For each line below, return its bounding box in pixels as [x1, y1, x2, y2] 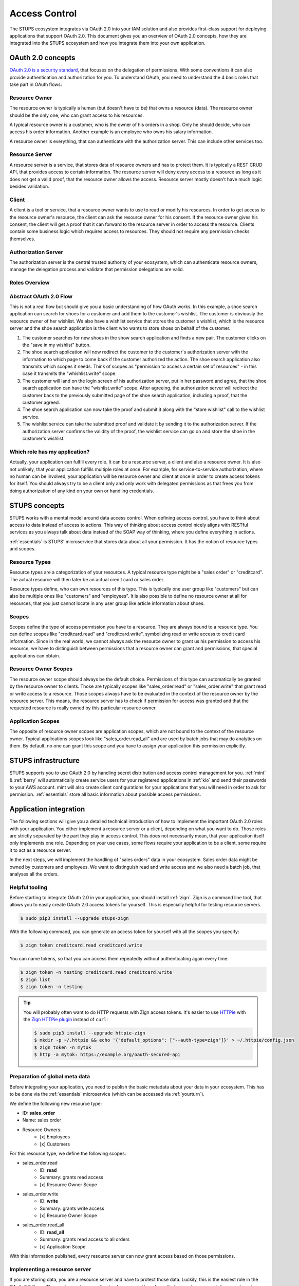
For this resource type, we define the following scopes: [9, 1150, 126, 1156]
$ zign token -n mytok [34, 1044, 91, 1050]
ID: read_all [40, 1229, 64, 1235]
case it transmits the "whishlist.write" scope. [22, 370, 117, 377]
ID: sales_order [22, 1110, 55, 1116]
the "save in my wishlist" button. [22, 342, 91, 348]
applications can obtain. [9, 652, 61, 658]
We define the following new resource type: [9, 1100, 102, 1106]
